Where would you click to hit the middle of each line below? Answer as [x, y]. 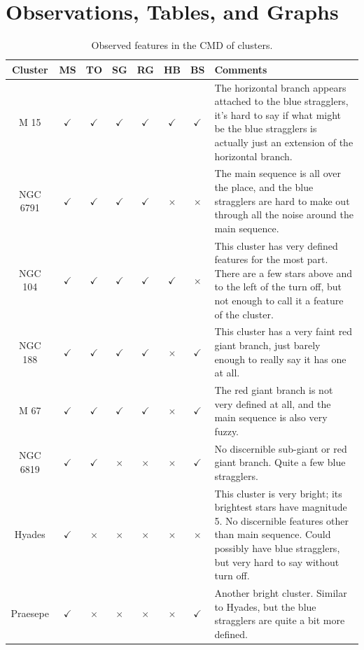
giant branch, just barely [267, 345]
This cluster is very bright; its [278, 493]
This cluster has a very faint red [283, 331]
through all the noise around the [284, 214]
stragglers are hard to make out [282, 200]
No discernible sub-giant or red [281, 448]
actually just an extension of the [284, 142]
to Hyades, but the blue [265, 606]
